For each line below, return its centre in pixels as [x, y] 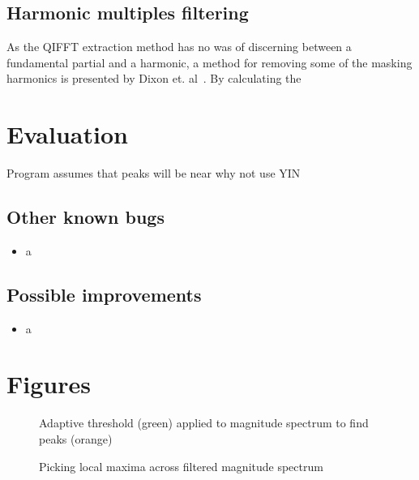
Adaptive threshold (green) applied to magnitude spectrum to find [204, 423]
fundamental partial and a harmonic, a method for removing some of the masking [209, 62]
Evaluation [67, 134]
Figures [49, 384]
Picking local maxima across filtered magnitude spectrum [181, 466]
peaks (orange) [76, 439]
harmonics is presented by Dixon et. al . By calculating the [154, 78]
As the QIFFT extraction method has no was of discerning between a [179, 47]
